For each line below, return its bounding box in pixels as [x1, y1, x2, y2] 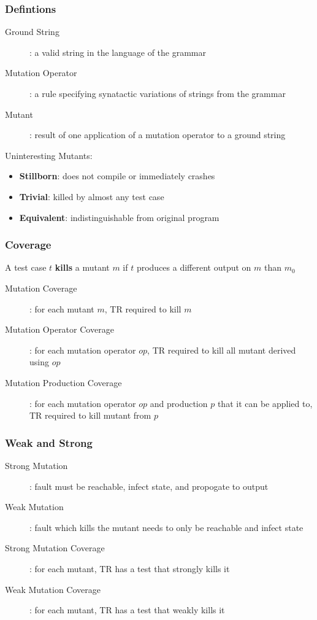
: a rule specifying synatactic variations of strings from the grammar [29, 87, 286, 99]
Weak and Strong [5, 435, 93, 450]
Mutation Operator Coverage [5, 323, 114, 336]
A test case [5, 261, 47, 274]
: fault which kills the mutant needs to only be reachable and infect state [29, 521, 304, 533]
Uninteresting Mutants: [5, 149, 93, 161]
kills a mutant [55, 261, 110, 274]
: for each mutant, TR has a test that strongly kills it [29, 562, 230, 575]
